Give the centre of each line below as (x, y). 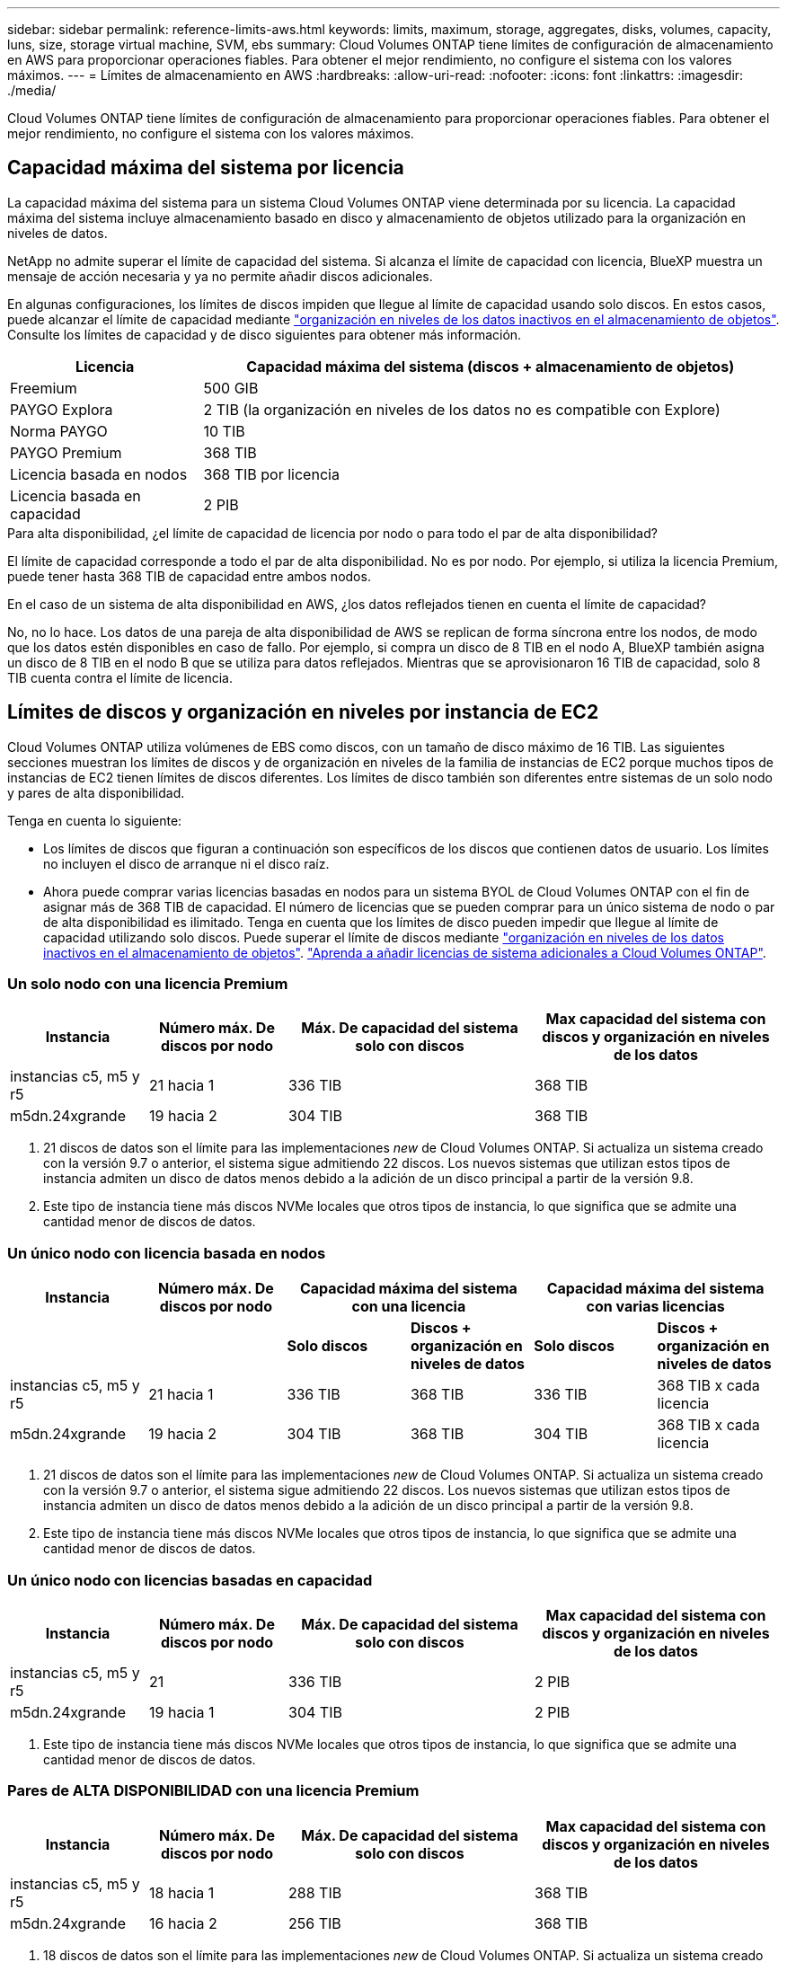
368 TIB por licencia (271, 474)
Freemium (44, 388)
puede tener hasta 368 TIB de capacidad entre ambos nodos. (189, 576)
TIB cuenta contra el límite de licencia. (120, 677)
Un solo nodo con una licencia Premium (148, 984)
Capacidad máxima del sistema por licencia (206, 168)
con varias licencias (655, 1307)
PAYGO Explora (62, 409)
